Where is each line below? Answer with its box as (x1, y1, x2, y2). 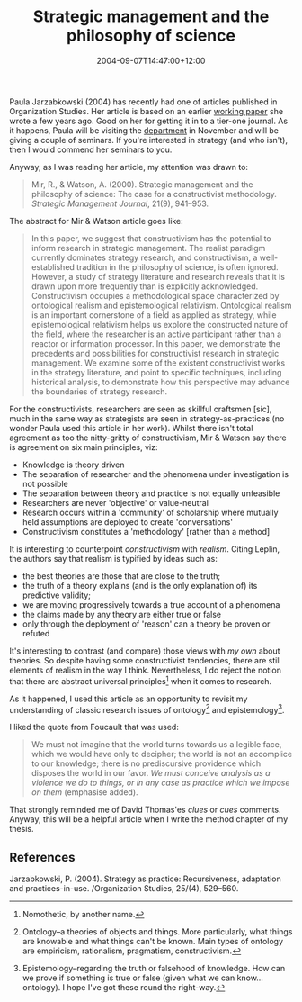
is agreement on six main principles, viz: (9, 441, 158, 452)
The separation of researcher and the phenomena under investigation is (22, 468, 289, 479)
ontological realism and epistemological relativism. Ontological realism (31, 300, 292, 311)
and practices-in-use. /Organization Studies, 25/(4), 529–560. (9, 883, 239, 894)
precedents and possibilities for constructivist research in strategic (31, 348, 280, 358)
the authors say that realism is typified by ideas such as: (9, 553, 218, 564)
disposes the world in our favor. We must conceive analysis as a (31, 768, 271, 779)
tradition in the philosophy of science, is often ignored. (75, 261, 279, 272)
